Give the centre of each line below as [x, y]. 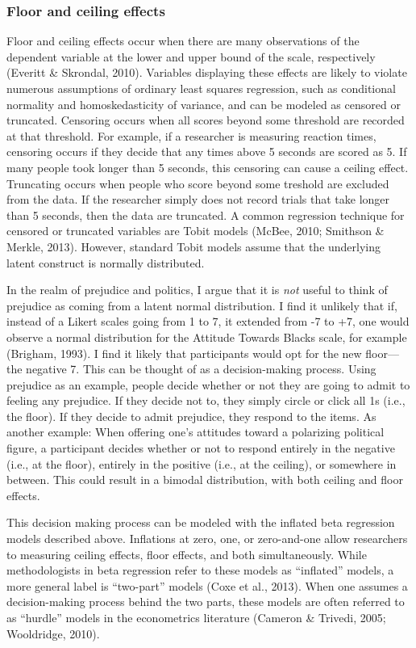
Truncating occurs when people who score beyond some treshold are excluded [198, 183]
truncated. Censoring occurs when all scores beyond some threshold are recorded [206, 120]
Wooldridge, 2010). [53, 633]
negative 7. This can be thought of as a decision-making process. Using [201, 369]
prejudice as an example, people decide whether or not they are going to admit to [208, 384]
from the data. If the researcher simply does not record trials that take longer [198, 199]
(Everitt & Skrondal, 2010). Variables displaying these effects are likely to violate [207, 72]
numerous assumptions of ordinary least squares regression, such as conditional [201, 88]
